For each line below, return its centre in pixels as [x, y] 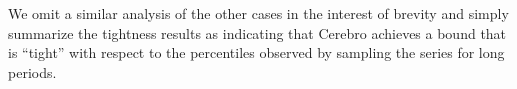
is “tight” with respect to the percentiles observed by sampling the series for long [256, 52]
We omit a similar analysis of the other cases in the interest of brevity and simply [258, 13]
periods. [32, 71]
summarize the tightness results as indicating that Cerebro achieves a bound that [257, 32]
